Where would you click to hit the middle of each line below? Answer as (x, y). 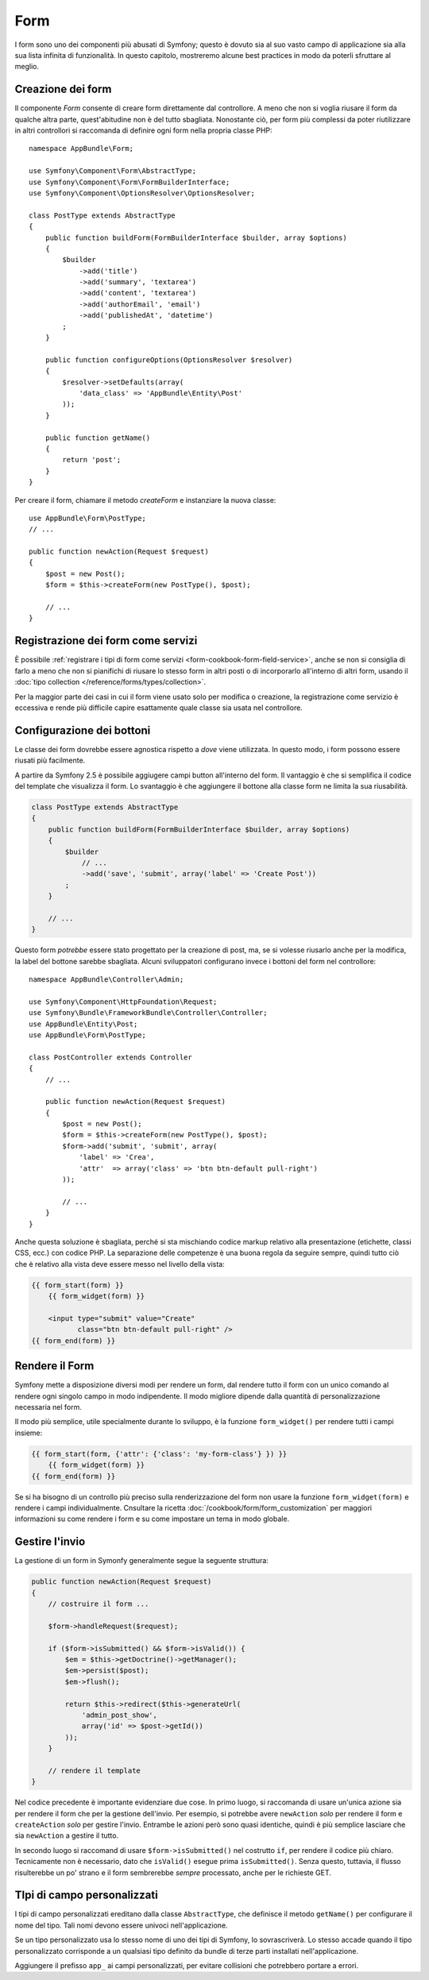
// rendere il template (94, 1770)
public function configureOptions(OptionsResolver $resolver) (169, 360)
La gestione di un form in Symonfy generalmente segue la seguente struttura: (142, 1561)
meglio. (27, 67)
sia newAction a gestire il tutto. (67, 1835)
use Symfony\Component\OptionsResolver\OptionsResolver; (142, 193)
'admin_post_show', (120, 1715)
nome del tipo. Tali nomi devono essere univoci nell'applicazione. (121, 1925)
